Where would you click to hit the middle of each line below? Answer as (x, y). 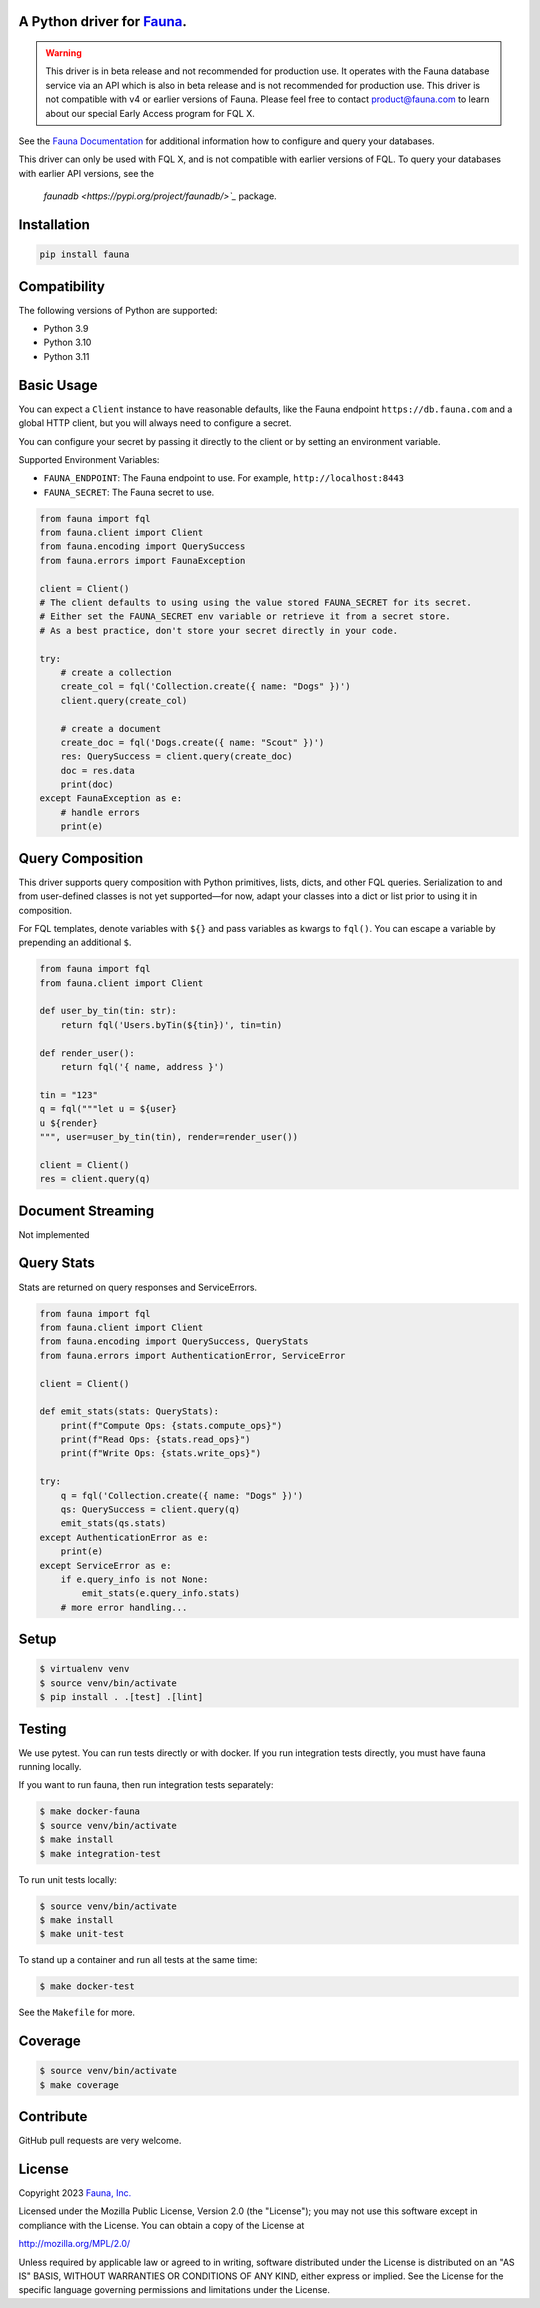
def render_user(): (87, 1053)
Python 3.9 (66, 329)
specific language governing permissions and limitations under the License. (174, 2290)
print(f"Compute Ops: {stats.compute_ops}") (171, 1425)
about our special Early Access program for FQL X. (150, 113)
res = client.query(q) (95, 1179)
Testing (42, 1728)
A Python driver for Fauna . (102, 21)
